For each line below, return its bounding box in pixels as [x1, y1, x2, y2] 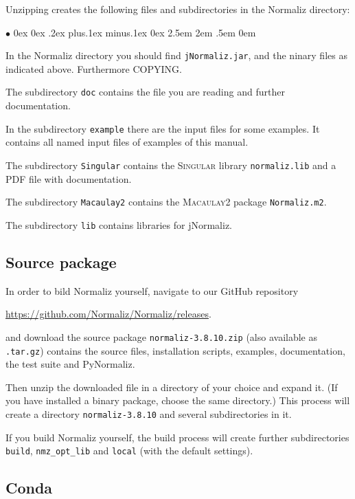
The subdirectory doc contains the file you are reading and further [5, 85, 285, 99]
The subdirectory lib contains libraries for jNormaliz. [5, 217, 232, 232]
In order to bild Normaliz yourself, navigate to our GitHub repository [5, 283, 299, 298]
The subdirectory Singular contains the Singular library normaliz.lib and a [5, 157, 336, 172]
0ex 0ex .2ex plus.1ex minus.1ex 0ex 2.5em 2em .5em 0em [13, 25, 256, 39]
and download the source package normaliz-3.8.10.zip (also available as [5, 329, 318, 344]
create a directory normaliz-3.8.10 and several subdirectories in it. [5, 406, 292, 421]
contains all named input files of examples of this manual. [5, 135, 249, 149]
